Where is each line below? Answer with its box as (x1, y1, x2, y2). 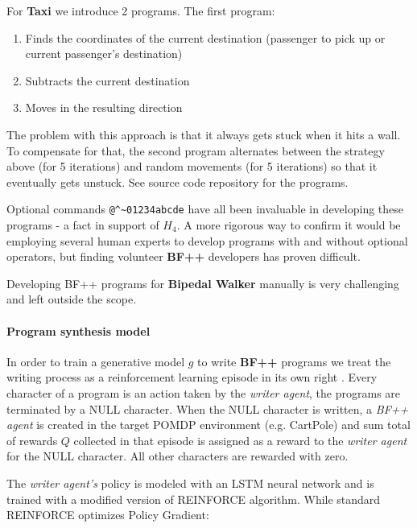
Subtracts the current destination (25, 72, 190, 89)
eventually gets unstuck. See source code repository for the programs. (6, 173, 349, 190)
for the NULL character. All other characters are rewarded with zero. (6, 448, 349, 464)
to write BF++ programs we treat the (197, 353, 391, 369)
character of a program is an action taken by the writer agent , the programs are (6, 384, 401, 401)
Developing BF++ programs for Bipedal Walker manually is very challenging (6, 274, 399, 291)
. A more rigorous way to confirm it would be (176, 217, 401, 233)
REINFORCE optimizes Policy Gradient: (6, 506, 209, 523)
